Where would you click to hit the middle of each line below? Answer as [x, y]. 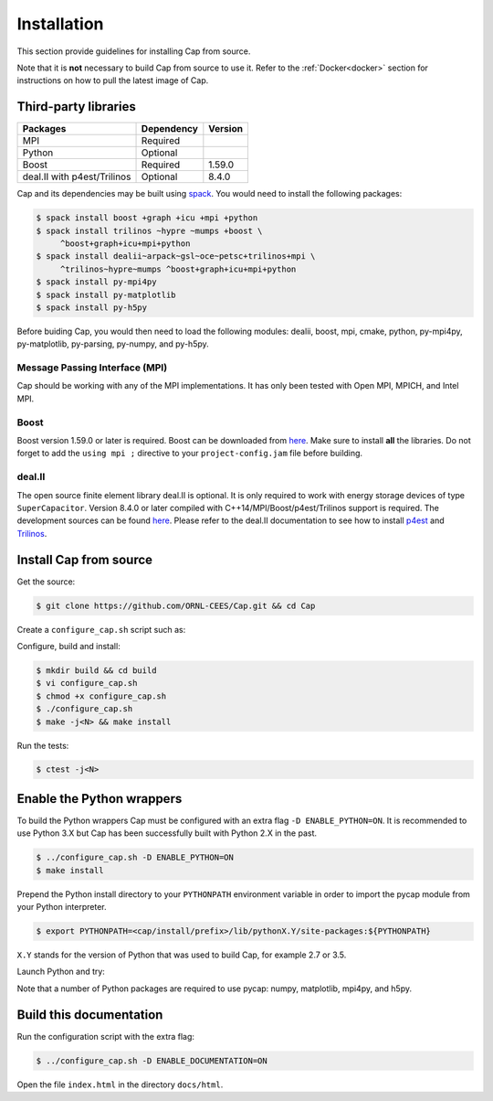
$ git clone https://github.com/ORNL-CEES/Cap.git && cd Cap [176, 605]
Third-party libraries [76, 107]
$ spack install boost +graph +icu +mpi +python [147, 218]
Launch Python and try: [61, 972]
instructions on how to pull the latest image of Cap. [113, 80]
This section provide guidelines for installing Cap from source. [134, 51]
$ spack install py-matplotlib [106, 294]
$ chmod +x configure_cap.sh [101, 696]
